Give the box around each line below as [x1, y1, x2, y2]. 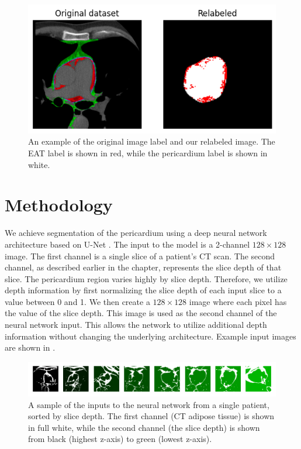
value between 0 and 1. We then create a [5, 295, 150, 307]
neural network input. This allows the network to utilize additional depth [5, 318, 267, 331]
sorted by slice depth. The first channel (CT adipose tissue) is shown [28, 410, 275, 422]
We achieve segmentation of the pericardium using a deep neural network [5, 227, 267, 239]
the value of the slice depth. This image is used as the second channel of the [5, 307, 277, 319]
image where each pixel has [189, 295, 287, 307]
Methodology [5, 193, 113, 217]
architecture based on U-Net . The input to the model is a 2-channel [5, 238, 250, 250]
